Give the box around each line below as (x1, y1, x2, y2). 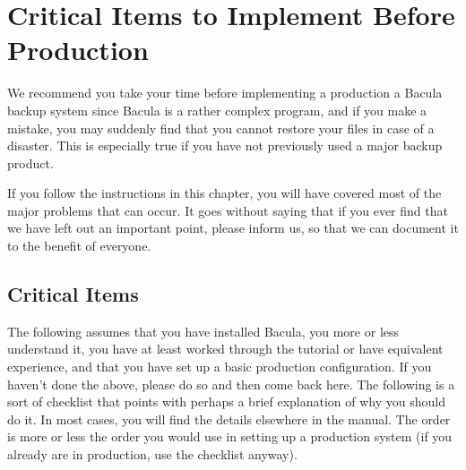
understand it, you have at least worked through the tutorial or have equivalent (7, 339, 444, 358)
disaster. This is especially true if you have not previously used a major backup (7, 136, 443, 155)
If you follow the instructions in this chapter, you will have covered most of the (7, 184, 442, 202)
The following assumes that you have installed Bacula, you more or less (7, 321, 400, 340)
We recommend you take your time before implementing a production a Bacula (7, 83, 443, 102)
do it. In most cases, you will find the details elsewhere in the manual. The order (7, 409, 451, 428)
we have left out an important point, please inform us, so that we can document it (7, 218, 459, 237)
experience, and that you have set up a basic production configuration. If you (7, 357, 432, 376)
